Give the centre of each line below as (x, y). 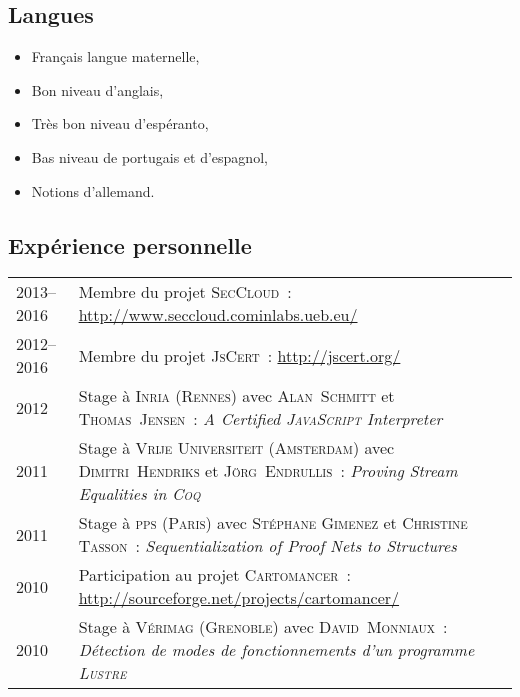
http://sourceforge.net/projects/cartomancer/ (239, 598)
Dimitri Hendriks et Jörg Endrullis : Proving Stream (268, 471)
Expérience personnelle (130, 244)
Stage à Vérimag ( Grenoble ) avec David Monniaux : (263, 627)
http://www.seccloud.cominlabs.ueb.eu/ (218, 315)
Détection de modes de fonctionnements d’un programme (276, 650)
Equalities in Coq (139, 494)
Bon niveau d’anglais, (97, 89)
